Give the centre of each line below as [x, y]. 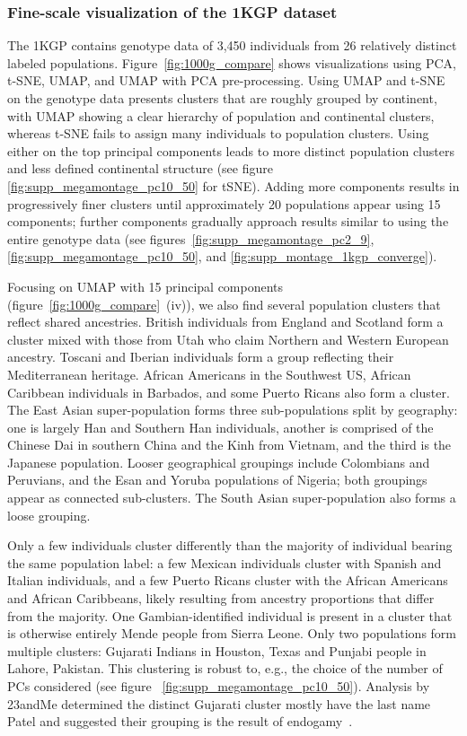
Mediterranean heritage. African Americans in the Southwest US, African [209, 374]
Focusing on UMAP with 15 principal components [145, 286]
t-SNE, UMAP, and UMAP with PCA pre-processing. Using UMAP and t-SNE [226, 80]
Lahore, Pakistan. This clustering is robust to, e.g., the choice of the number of [225, 668]
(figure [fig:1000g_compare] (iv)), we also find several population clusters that [224, 304]
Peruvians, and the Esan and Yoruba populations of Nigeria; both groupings [217, 480]
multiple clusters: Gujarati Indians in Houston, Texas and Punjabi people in [217, 650]
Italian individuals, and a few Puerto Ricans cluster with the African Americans [228, 580]
